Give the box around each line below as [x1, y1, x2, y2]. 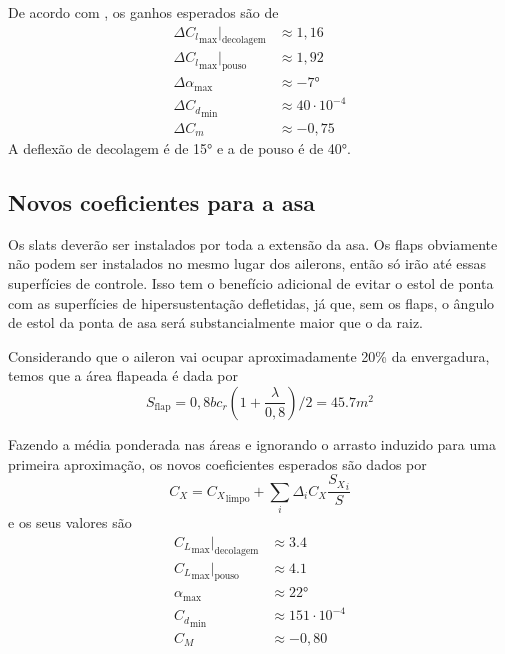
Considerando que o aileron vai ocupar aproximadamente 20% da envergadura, [8, 345, 490, 366]
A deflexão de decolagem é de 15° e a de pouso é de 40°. [8, 138, 351, 158]
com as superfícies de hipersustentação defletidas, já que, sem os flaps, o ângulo [8, 292, 495, 313]
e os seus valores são [8, 512, 132, 533]
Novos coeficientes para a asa [8, 186, 315, 217]
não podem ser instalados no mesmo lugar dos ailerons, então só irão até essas [8, 253, 487, 274]
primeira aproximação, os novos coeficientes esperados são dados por [8, 453, 427, 474]
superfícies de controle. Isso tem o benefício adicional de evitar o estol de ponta [8, 272, 494, 293]
